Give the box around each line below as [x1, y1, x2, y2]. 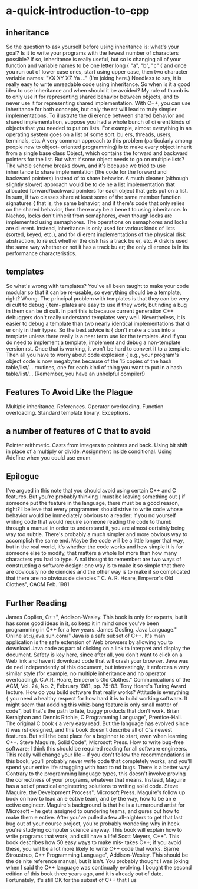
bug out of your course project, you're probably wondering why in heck [6, 820, 180, 827]
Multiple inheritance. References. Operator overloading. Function [6, 402, 164, 410]
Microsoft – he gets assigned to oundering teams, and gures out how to [6, 808, 180, 815]
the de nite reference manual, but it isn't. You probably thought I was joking [6, 858, 189, 865]
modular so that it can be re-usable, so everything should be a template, [6, 289, 181, 296]
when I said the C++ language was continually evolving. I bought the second [6, 864, 192, 871]
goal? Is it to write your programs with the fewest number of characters [6, 49, 179, 57]
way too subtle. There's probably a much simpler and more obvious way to [6, 531, 187, 538]
